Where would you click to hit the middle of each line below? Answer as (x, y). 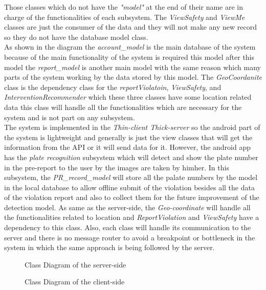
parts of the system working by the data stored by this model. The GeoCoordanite (133, 77)
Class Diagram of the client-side (75, 282)
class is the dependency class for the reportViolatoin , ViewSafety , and (113, 87)
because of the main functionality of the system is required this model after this (129, 57)
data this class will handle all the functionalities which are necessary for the (123, 107)
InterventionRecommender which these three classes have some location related (128, 97)
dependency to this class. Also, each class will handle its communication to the (128, 227)
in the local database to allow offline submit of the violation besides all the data (129, 187)
